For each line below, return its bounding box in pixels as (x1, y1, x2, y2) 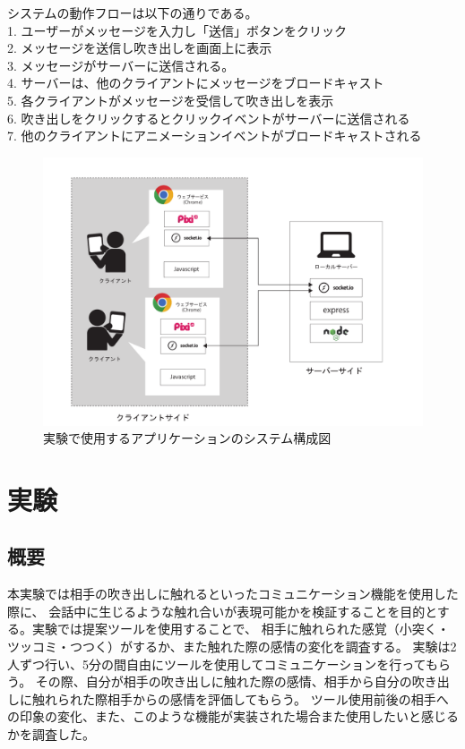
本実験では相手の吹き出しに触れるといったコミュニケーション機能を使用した (7, 584, 459, 603)
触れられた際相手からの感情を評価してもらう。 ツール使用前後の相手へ (31, 689, 449, 708)
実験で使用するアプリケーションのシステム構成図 (43, 429, 332, 447)
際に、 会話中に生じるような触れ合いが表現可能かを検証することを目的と (7, 601, 437, 620)
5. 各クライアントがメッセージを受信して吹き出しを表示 (7, 90, 334, 109)
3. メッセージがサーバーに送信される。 (7, 55, 235, 74)
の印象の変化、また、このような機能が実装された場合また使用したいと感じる (7, 707, 459, 726)
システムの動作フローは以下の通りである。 (7, 4, 258, 21)
